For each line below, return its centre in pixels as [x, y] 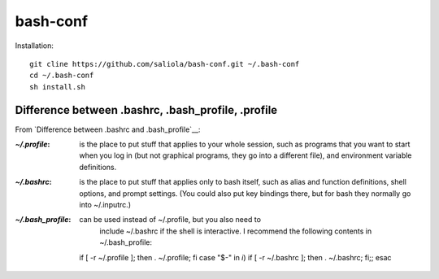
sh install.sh [57, 87]
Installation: [35, 46]
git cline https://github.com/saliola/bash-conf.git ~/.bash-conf [165, 64]
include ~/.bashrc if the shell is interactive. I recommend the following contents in [236, 231]
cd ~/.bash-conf [62, 76]
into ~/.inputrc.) [105, 204]
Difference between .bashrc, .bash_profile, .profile [146, 110]
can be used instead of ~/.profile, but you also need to [170, 220]
